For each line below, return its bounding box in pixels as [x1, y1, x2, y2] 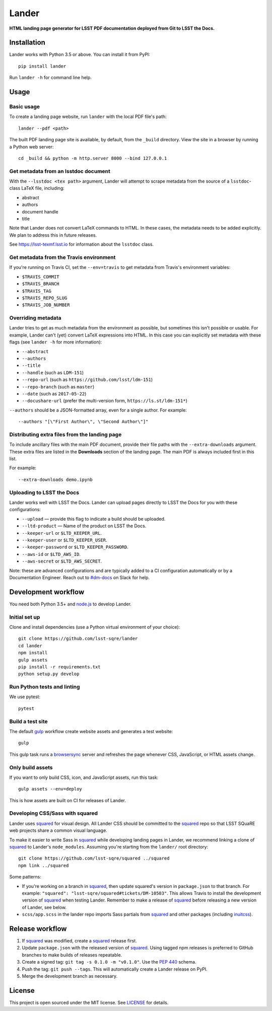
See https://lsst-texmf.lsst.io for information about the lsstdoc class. [9, 241, 154, 247]
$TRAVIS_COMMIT [22, 274, 60, 279]
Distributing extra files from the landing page [9, 431, 122, 438]
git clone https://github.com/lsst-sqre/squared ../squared [18, 856, 170, 861]
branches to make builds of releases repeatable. [22, 951, 122, 958]
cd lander [18, 643, 42, 648]
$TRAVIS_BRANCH [22, 281, 60, 287]
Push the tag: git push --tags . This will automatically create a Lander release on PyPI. [22, 966, 208, 972]
